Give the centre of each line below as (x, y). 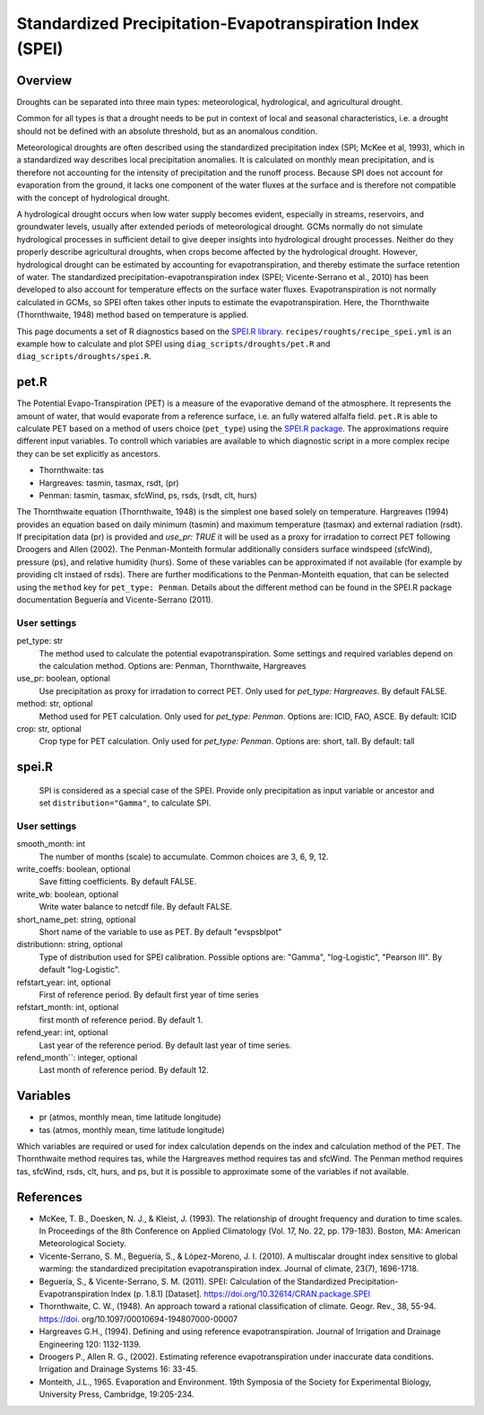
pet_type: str (40, 641)
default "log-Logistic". (80, 970)
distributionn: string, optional (69, 945)
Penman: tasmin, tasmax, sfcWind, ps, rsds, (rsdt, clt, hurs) (148, 495)
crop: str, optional (49, 728)
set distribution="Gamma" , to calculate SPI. (125, 803)
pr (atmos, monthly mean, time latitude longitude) (130, 1117)
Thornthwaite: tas (72, 470)
